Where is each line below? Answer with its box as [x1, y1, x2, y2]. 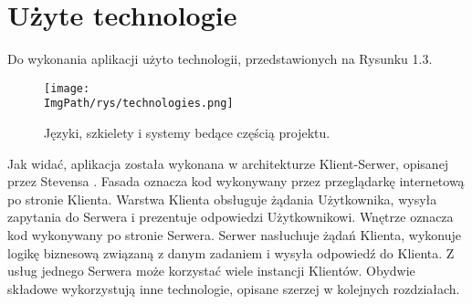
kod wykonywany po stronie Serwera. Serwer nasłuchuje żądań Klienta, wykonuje [7, 225, 462, 244]
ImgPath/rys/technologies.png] [44, 97, 234, 110]
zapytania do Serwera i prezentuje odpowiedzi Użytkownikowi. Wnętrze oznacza [7, 207, 454, 226]
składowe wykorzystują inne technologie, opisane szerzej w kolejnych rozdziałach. [7, 278, 460, 298]
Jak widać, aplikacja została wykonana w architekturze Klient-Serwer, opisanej [7, 153, 449, 173]
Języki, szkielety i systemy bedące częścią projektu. [44, 123, 330, 142]
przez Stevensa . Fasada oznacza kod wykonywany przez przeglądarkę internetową [7, 172, 465, 191]
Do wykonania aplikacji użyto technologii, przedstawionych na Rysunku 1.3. [7, 49, 433, 68]
